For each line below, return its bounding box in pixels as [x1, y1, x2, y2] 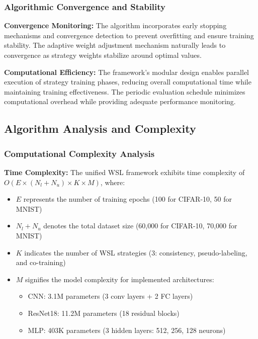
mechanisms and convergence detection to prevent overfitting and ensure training [4, 30, 254, 40]
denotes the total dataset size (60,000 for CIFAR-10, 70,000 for [43, 220, 237, 231]
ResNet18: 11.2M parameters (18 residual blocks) [28, 307, 180, 318]
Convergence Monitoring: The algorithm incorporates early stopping [4, 20, 227, 31]
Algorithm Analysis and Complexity [4, 121, 196, 136]
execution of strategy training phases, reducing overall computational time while [4, 76, 251, 87]
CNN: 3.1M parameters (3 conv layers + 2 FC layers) [28, 291, 193, 301]
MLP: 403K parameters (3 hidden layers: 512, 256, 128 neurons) [28, 324, 226, 335]
